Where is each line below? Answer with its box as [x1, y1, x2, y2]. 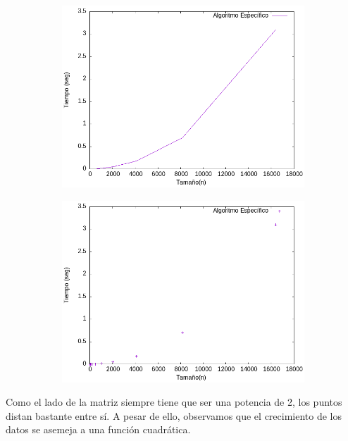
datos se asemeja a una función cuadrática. [6, 422, 191, 437]
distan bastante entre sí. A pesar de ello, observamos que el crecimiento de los [6, 408, 342, 423]
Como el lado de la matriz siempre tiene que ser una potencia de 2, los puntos [6, 395, 342, 409]
